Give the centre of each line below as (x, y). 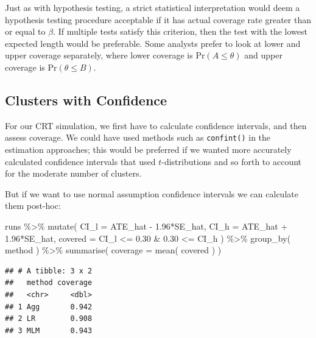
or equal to (25, 31)
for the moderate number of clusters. (73, 173)
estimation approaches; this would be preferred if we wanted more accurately (148, 150)
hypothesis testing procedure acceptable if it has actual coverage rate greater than (158, 19)
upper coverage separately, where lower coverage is (99, 55)
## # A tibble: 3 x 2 (49, 271)
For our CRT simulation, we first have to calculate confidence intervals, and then (156, 125)
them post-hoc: (33, 206)
